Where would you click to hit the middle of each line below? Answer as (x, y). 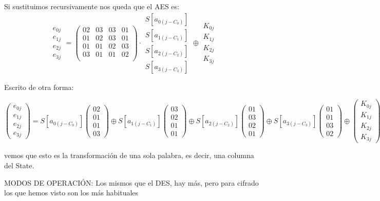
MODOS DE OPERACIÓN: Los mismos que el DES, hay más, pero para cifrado (131, 182)
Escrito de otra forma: (39, 87)
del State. (19, 165)
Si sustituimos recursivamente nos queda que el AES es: (92, 6)
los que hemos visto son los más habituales (71, 193)
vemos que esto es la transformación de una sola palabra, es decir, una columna (129, 155)
